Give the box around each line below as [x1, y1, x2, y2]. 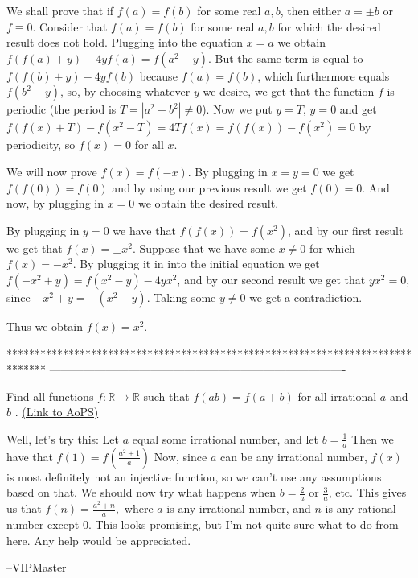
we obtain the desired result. [137, 195, 279, 212]
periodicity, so [6, 136, 76, 153]
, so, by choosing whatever [60, 83, 191, 100]
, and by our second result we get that [177, 270, 366, 287]
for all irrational [297, 387, 377, 404]
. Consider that [32, 18, 108, 35]
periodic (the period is [6, 101, 117, 118]
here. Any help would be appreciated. [6, 531, 191, 548]
